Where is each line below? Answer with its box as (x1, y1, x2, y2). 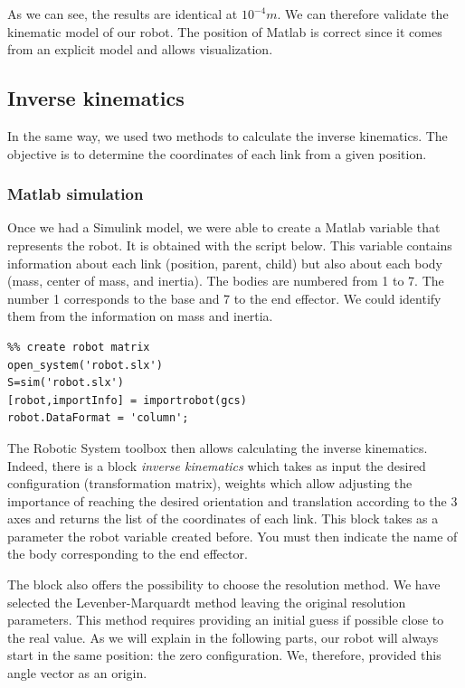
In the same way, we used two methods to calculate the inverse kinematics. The (7, 126, 448, 145)
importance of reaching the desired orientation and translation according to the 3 (7, 491, 458, 510)
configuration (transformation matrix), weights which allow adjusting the (7, 474, 413, 493)
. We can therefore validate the (277, 5, 449, 23)
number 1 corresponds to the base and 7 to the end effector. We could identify (7, 288, 441, 307)
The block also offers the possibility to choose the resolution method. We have (7, 575, 441, 594)
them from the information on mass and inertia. (7, 306, 273, 325)
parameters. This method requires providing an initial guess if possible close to (7, 610, 444, 629)
